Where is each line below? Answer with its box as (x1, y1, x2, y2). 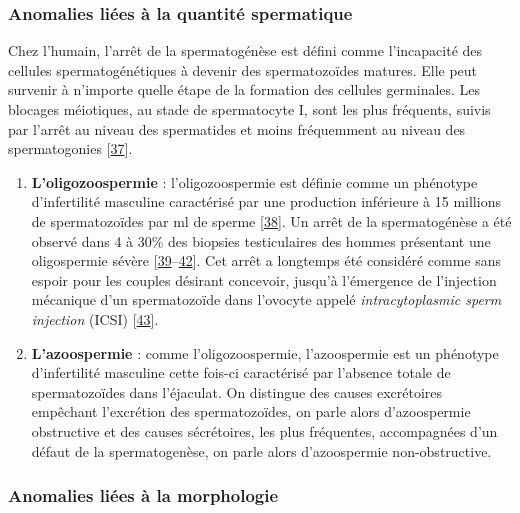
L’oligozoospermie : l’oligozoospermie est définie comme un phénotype (31, 171, 478, 192)
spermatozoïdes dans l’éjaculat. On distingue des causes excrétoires (31, 381, 442, 402)
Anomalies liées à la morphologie (8, 483, 279, 508)
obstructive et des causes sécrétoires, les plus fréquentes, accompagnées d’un (31, 420, 498, 441)
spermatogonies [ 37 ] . (8, 138, 133, 159)
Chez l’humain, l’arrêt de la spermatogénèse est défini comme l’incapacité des (8, 40, 483, 61)
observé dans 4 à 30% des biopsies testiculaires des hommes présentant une (31, 230, 491, 251)
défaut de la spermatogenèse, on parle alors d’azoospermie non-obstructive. (31, 440, 492, 461)
